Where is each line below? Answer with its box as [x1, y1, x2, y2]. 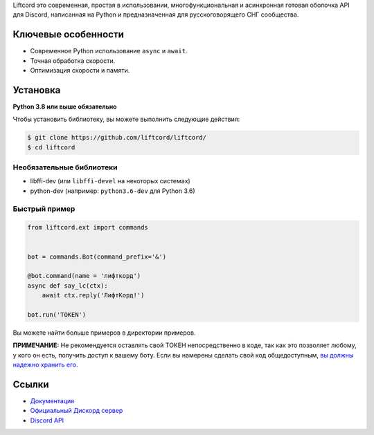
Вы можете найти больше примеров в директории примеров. [12, 328, 196, 337]
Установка [12, 84, 61, 96]
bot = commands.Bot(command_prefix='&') [27, 252, 166, 261]
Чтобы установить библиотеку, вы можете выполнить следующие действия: [12, 115, 240, 124]
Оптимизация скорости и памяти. [30, 66, 130, 75]
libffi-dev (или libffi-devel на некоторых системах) [30, 177, 190, 185]
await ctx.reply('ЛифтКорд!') [42, 291, 145, 299]
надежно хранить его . [12, 360, 78, 369]
